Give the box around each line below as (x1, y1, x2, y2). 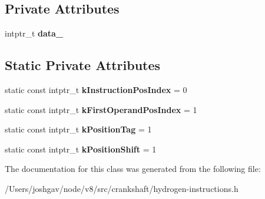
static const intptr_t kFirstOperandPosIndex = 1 (5, 103, 197, 115)
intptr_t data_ (5, 27, 64, 39)
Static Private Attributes (5, 56, 161, 74)
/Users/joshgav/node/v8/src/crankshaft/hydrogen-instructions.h (5, 182, 238, 194)
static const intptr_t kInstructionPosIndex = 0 (5, 84, 187, 95)
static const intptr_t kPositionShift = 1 (5, 142, 157, 155)
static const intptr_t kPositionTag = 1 (5, 123, 152, 135)
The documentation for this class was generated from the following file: (5, 162, 261, 175)
